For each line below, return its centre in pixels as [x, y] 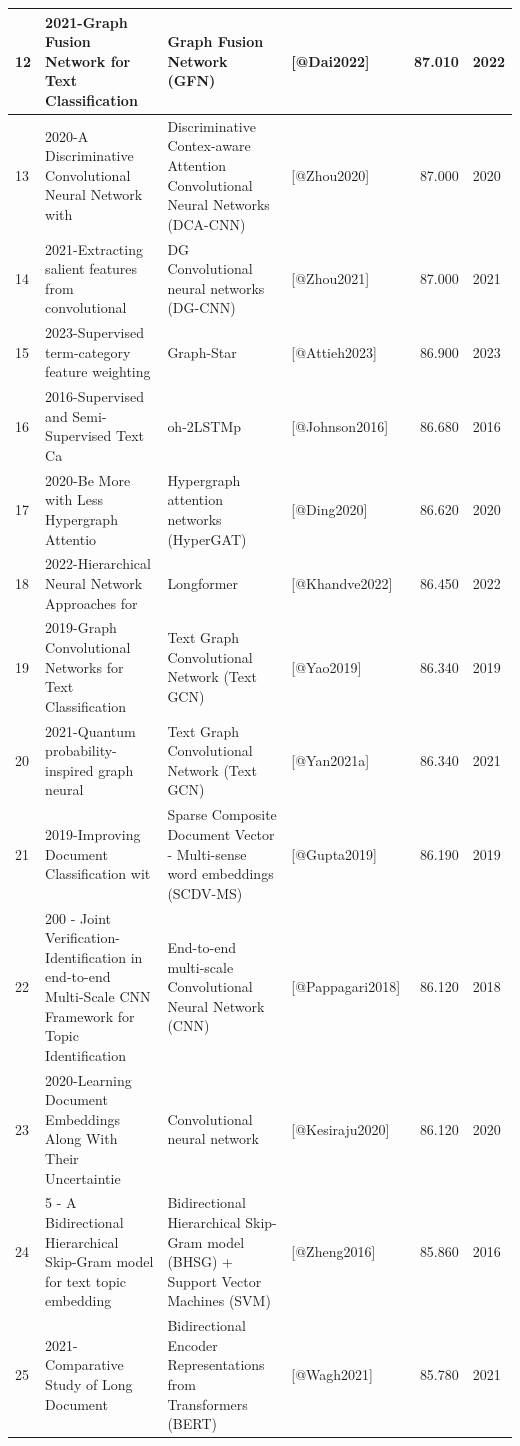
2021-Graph [86, 21]
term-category [88, 351]
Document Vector [221, 833]
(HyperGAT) [207, 538]
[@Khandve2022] [342, 583]
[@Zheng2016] [333, 1251]
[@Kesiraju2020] [340, 1128]
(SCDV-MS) [205, 892]
